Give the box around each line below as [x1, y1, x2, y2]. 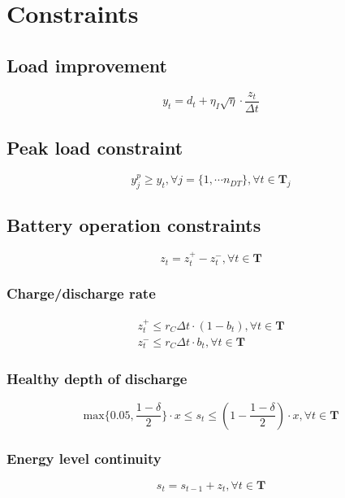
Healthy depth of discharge [6, 369, 188, 389]
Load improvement [6, 52, 167, 77]
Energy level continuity [6, 448, 162, 468]
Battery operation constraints [6, 212, 261, 238]
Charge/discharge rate [6, 283, 156, 304]
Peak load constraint [6, 135, 183, 160]
